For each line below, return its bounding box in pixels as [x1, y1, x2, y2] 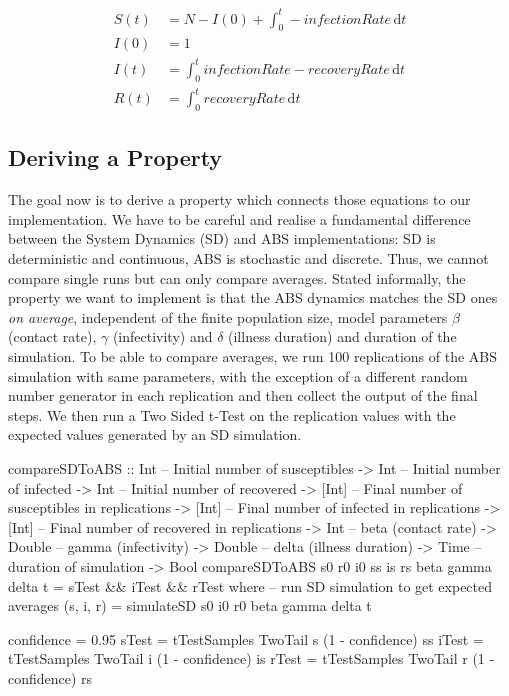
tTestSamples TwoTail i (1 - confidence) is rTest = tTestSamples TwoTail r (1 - [8, 648, 495, 669]
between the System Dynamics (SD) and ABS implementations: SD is [8, 228, 436, 249]
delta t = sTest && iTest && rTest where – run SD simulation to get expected [8, 575, 493, 596]
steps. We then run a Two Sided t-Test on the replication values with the [8, 404, 456, 425]
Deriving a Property [8, 142, 223, 173]
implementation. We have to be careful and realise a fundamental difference [8, 208, 471, 229]
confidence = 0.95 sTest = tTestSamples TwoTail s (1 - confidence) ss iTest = [8, 628, 484, 649]
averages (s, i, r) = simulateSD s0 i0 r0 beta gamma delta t [8, 595, 372, 616]
